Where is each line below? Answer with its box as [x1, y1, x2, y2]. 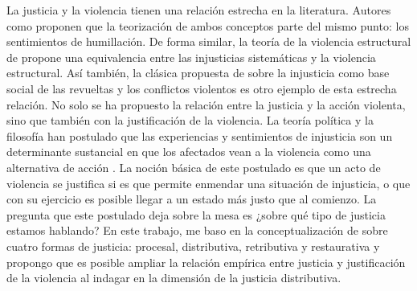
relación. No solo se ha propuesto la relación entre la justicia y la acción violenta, [6, 96, 406, 113]
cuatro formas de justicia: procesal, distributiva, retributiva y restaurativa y [6, 237, 380, 254]
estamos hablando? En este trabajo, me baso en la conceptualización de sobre [6, 222, 388, 239]
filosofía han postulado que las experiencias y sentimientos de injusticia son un [6, 127, 393, 144]
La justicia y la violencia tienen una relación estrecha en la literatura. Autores [6, 2, 391, 18]
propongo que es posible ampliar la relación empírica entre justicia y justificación [6, 253, 406, 270]
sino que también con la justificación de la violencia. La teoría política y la [6, 112, 374, 129]
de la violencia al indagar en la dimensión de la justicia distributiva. [6, 269, 341, 286]
